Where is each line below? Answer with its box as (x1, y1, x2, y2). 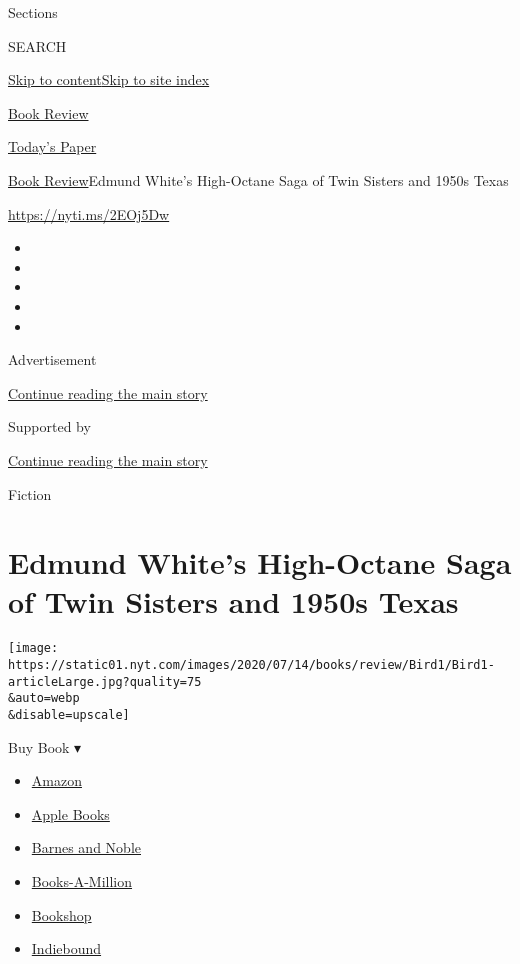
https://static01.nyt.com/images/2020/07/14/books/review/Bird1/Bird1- (8, 658, 495, 673)
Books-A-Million (31, 871, 133, 892)
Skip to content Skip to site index (8, 69, 210, 90)
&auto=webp (8, 691, 80, 706)
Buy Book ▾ (8, 736, 82, 757)
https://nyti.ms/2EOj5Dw (8, 203, 170, 224)
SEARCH (8, 35, 67, 56)
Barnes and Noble (31, 837, 141, 858)
